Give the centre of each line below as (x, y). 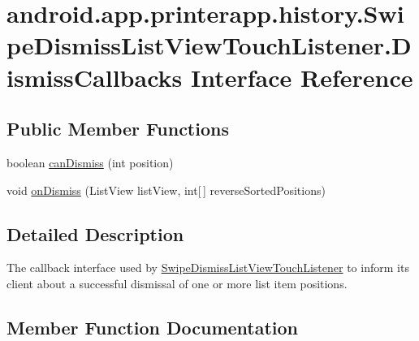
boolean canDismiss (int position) (90, 162)
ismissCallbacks (95, 77)
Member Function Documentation (153, 327)
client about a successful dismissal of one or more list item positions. (177, 283)
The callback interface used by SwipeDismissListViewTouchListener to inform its (208, 268)
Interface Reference (302, 77)
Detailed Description (95, 233)
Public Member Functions (118, 129)
